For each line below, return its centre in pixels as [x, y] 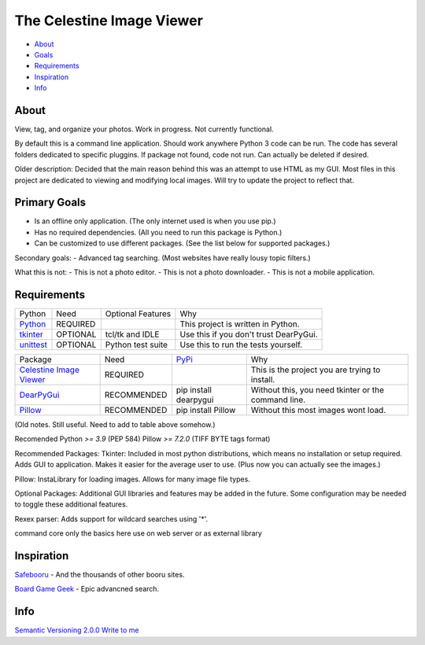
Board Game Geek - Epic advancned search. [87, 589]
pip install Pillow [206, 410]
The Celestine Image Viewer [109, 20]
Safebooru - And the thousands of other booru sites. [100, 574]
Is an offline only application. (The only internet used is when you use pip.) [155, 221]
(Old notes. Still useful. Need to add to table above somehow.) [115, 424]
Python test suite [137, 345]
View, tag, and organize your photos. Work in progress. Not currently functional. [144, 129]
